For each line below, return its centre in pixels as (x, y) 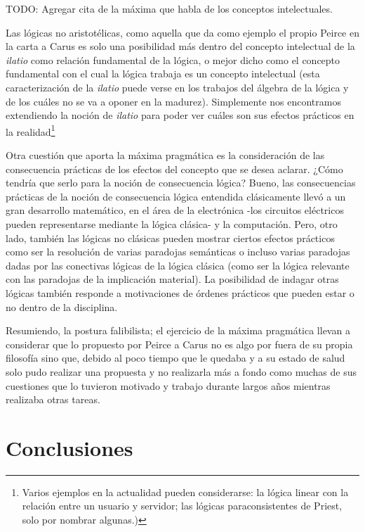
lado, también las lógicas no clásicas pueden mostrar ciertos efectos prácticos (170, 237)
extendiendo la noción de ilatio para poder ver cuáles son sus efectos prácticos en (180, 115)
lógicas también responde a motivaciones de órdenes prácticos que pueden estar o (180, 292)
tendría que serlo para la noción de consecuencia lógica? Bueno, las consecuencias (181, 183)
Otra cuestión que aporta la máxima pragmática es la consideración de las (165, 155)
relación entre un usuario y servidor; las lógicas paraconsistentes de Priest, (182, 506)
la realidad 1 (31, 130)
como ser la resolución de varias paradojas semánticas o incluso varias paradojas (178, 252)
